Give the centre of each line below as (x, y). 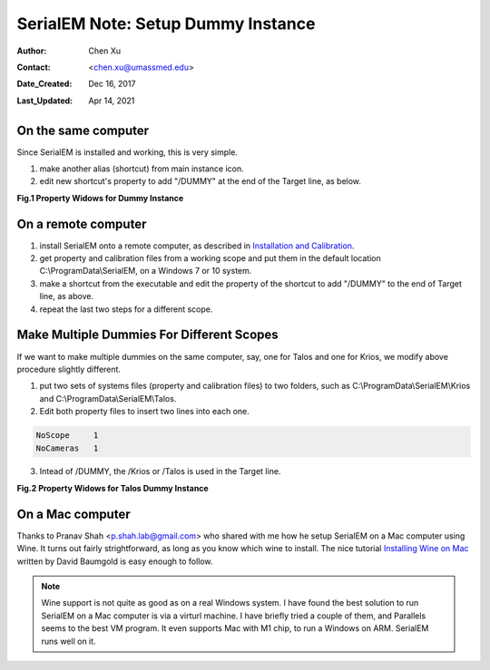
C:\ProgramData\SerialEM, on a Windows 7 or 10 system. (146, 271)
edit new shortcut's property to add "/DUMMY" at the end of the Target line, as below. (201, 181)
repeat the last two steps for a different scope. (126, 309)
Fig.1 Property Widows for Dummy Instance (100, 198)
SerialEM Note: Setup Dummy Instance (166, 24)
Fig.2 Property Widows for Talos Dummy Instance (113, 488)
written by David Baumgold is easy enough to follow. (115, 561)
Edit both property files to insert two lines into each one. (144, 412)
